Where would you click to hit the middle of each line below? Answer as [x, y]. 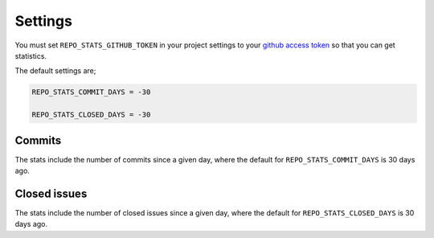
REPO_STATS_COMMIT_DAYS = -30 [91, 92]
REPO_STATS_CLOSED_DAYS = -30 [91, 115]
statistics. [31, 55]
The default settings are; [55, 71]
